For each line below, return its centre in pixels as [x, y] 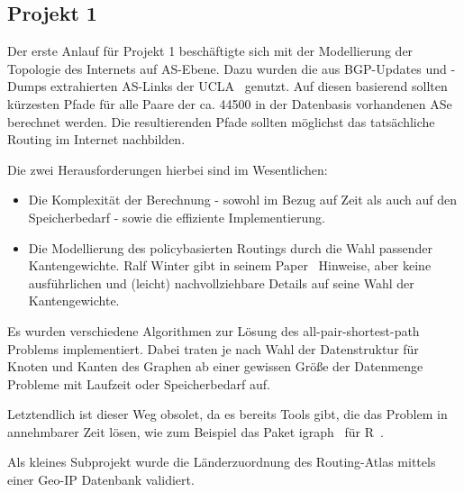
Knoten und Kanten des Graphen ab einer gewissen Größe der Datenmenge [215, 366]
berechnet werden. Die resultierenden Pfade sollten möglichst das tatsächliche [221, 121]
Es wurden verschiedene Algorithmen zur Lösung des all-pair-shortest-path [214, 330]
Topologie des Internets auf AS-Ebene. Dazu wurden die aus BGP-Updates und [227, 68]
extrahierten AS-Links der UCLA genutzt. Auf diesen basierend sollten [249, 86]
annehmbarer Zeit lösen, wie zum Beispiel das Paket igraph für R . [196, 431]
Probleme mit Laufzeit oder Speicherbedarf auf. [139, 383]
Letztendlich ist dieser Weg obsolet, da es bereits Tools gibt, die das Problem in [227, 414]
